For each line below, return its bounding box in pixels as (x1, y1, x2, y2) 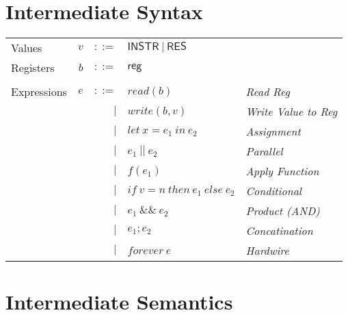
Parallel (245, 143, 283, 160)
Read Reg (245, 84, 290, 100)
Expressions (11, 84, 67, 100)
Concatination (245, 223, 313, 239)
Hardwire (245, 242, 289, 259)
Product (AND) (245, 203, 320, 219)
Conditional (245, 183, 302, 199)
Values (11, 40, 42, 56)
